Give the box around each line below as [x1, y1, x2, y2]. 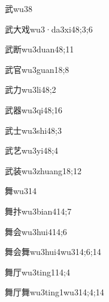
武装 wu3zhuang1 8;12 [5, 164, 81, 177]
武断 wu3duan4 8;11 [5, 43, 74, 55]
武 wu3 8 [5, 2, 32, 14]
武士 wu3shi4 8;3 [5, 124, 62, 136]
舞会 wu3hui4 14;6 [5, 225, 67, 238]
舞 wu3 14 [5, 184, 37, 197]
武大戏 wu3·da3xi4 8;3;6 [5, 22, 93, 35]
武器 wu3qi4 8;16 [5, 103, 63, 116]
